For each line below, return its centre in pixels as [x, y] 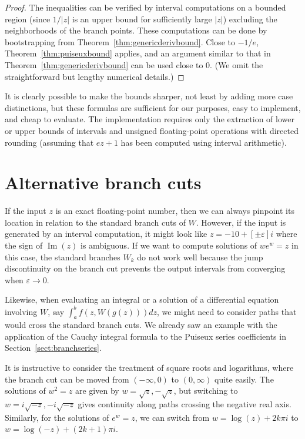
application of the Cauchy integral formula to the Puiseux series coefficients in [145, 336]
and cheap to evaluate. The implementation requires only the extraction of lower [150, 119]
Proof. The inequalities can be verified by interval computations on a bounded [145, 7]
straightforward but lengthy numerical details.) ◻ [95, 76]
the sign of [24, 245]
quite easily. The [244, 379]
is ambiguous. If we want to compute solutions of [169, 245]
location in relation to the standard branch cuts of [95, 222]
